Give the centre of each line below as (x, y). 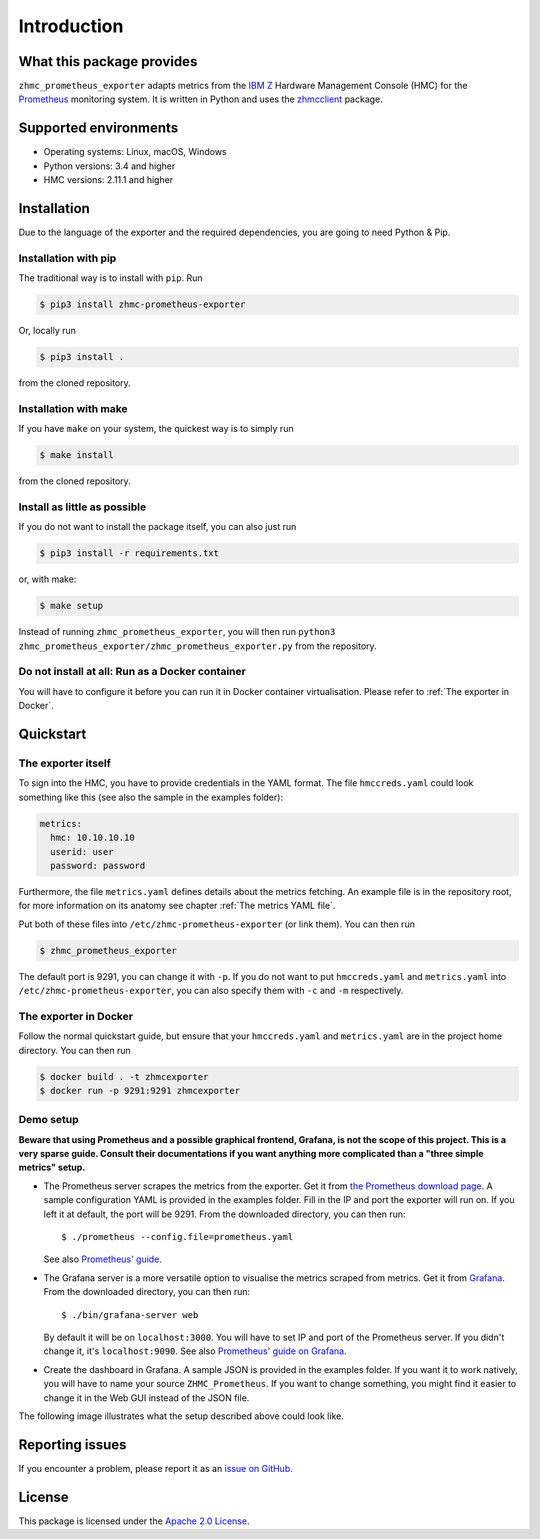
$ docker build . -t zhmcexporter (124, 1076)
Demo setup (48, 1120)
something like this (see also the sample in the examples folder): (151, 797)
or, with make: (47, 579)
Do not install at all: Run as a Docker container (132, 672)
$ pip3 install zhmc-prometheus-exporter (142, 304)
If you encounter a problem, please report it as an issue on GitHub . (156, 1468)
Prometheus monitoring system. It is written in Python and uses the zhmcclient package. (201, 99)
